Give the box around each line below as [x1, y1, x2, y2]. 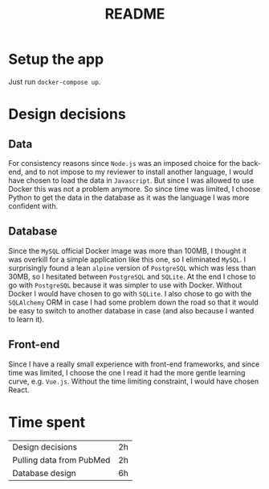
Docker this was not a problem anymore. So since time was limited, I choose [8, 184, 261, 193]
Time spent [8, 412, 86, 431]
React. [8, 384, 30, 395]
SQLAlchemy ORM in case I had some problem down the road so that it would [8, 297, 259, 307]
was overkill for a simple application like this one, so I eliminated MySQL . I [8, 255, 247, 264]
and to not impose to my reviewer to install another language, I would [24, 167, 254, 176]
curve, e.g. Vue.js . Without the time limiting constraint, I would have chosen [8, 376, 259, 386]
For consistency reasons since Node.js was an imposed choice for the [8, 158, 241, 168]
